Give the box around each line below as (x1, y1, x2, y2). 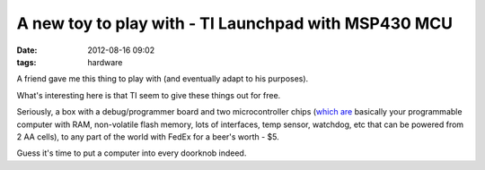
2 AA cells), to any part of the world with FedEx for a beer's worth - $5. (16, 131, 280, 142)
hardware (87, 56, 123, 67)
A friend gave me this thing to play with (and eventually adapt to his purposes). (16, 73, 309, 84)
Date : (16, 45, 38, 55)
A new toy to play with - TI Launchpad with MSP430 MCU (16, 13, 454, 33)
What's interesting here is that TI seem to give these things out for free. (16, 89, 281, 100)
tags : (16, 56, 37, 67)
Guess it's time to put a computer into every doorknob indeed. (16, 148, 247, 158)
